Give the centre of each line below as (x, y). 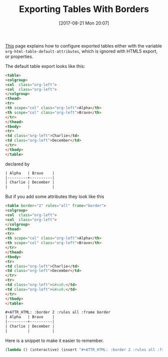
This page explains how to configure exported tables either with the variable (84, 45)
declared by (17, 164)
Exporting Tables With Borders (84, 9)
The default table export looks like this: (45, 66)
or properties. (19, 56)
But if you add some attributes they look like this (55, 196)
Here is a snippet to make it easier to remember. (54, 340)
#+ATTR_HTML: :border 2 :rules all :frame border (58, 312)
